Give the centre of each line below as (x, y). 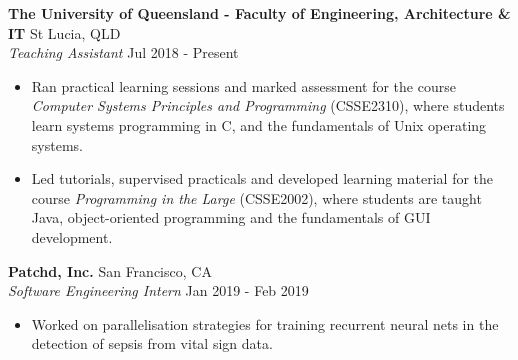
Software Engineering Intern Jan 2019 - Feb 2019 (158, 290)
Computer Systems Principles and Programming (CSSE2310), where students (268, 105)
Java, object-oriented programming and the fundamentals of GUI (231, 217)
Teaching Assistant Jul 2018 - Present (123, 52)
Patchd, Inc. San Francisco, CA (110, 270)
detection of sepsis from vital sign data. (152, 343)
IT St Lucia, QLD (64, 32)
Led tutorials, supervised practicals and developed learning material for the (262, 178)
